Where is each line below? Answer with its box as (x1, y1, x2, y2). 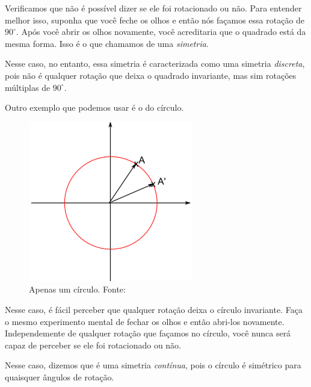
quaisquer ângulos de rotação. (5, 370, 114, 383)
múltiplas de (5, 81, 51, 93)
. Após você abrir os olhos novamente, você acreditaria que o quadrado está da (16, 25, 306, 38)
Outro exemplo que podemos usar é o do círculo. (5, 101, 184, 114)
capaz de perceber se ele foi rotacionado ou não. (5, 338, 182, 351)
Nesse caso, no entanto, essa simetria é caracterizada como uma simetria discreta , (5, 57, 305, 70)
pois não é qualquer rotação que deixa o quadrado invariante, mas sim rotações (5, 69, 297, 81)
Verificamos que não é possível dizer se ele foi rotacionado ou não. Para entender (5, 2, 302, 14)
